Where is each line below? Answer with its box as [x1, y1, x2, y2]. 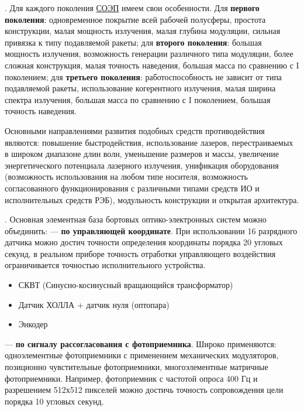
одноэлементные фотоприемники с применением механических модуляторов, [5, 349, 279, 361]
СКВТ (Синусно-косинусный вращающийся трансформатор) [18, 279, 233, 291]
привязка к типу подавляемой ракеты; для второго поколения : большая [5, 36, 262, 48]
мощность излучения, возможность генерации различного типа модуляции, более [5, 47, 293, 60]
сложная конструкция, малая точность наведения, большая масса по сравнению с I [5, 59, 299, 71]
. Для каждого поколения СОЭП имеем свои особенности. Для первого [5, 2, 260, 13]
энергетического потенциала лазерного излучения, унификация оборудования [5, 159, 279, 171]
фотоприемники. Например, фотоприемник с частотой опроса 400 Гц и [5, 372, 258, 384]
